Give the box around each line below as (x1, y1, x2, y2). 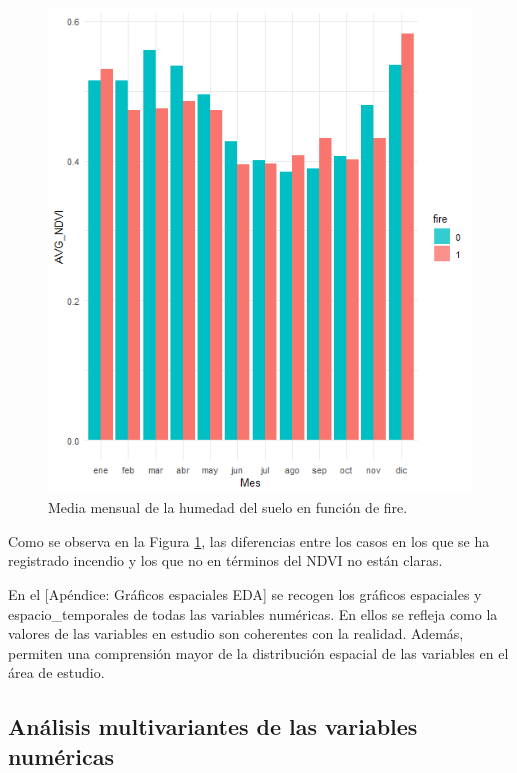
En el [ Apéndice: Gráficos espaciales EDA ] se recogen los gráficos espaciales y (8, 584, 482, 604)
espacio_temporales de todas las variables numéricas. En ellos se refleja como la (8, 603, 498, 624)
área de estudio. (8, 662, 105, 683)
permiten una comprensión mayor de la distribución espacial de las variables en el (8, 642, 509, 663)
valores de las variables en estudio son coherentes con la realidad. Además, (8, 623, 464, 644)
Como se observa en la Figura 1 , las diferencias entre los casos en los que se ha (8, 530, 490, 551)
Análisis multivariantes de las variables (8, 711, 418, 742)
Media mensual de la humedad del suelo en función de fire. (48, 497, 408, 518)
